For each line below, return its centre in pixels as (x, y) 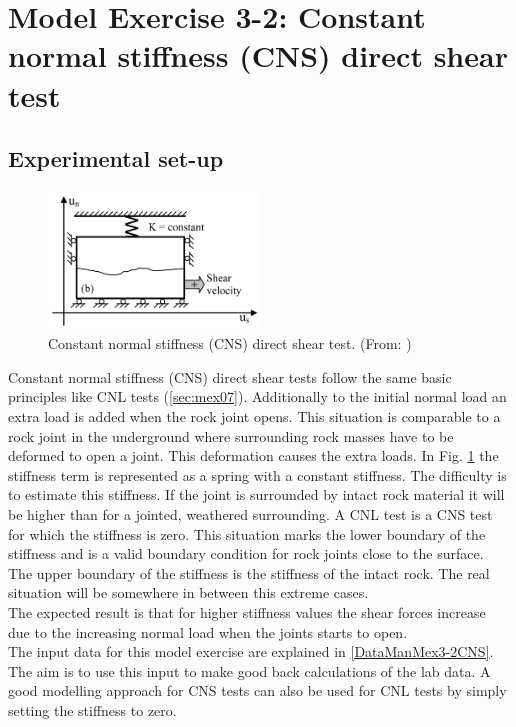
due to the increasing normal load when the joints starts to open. (208, 631)
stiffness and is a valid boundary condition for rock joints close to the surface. (246, 553)
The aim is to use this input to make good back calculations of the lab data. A (249, 670)
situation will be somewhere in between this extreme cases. (188, 592)
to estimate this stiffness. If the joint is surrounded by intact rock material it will (256, 494)
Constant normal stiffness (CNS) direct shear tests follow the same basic (230, 376)
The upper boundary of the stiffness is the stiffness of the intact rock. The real (249, 572)
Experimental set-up (116, 158)
